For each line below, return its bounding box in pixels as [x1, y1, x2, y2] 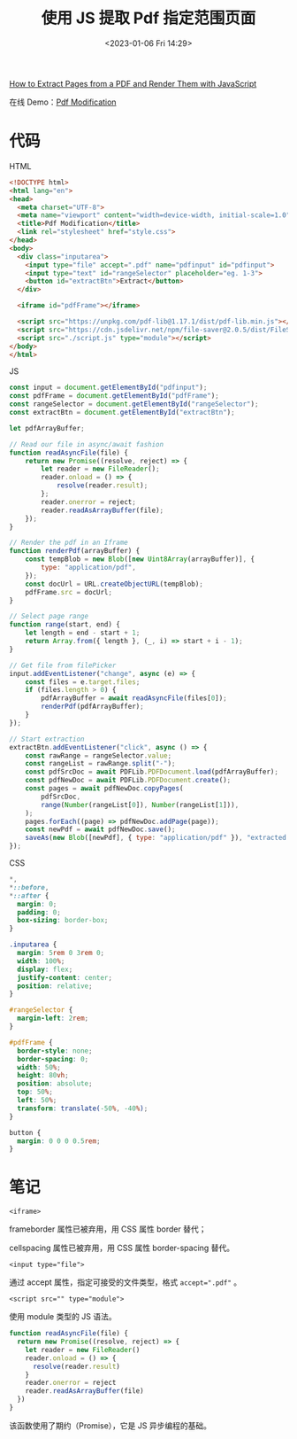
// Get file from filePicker [9, 661, 117, 670]
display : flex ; [17, 965, 73, 974]
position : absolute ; [17, 1079, 93, 1088]
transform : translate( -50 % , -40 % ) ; [17, 1104, 148, 1113]
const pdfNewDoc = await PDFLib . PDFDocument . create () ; [25, 776, 232, 785]
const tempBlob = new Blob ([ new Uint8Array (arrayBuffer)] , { [25, 555, 255, 564]
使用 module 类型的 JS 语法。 [9, 1311, 117, 1322]
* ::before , [9, 883, 49, 891]
